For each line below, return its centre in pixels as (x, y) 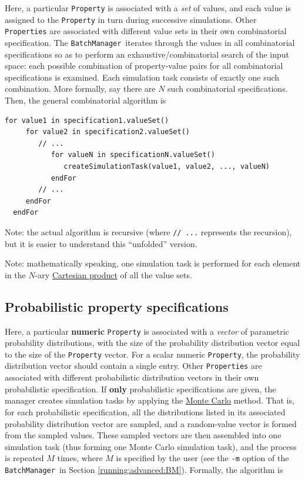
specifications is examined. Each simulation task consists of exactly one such (142, 77)
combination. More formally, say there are (80, 89)
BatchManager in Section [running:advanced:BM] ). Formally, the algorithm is (144, 469)
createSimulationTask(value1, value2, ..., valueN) (167, 166)
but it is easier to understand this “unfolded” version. (101, 243)
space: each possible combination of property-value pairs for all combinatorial (144, 66)
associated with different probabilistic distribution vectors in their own (132, 377)
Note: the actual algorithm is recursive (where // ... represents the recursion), (148, 231)
